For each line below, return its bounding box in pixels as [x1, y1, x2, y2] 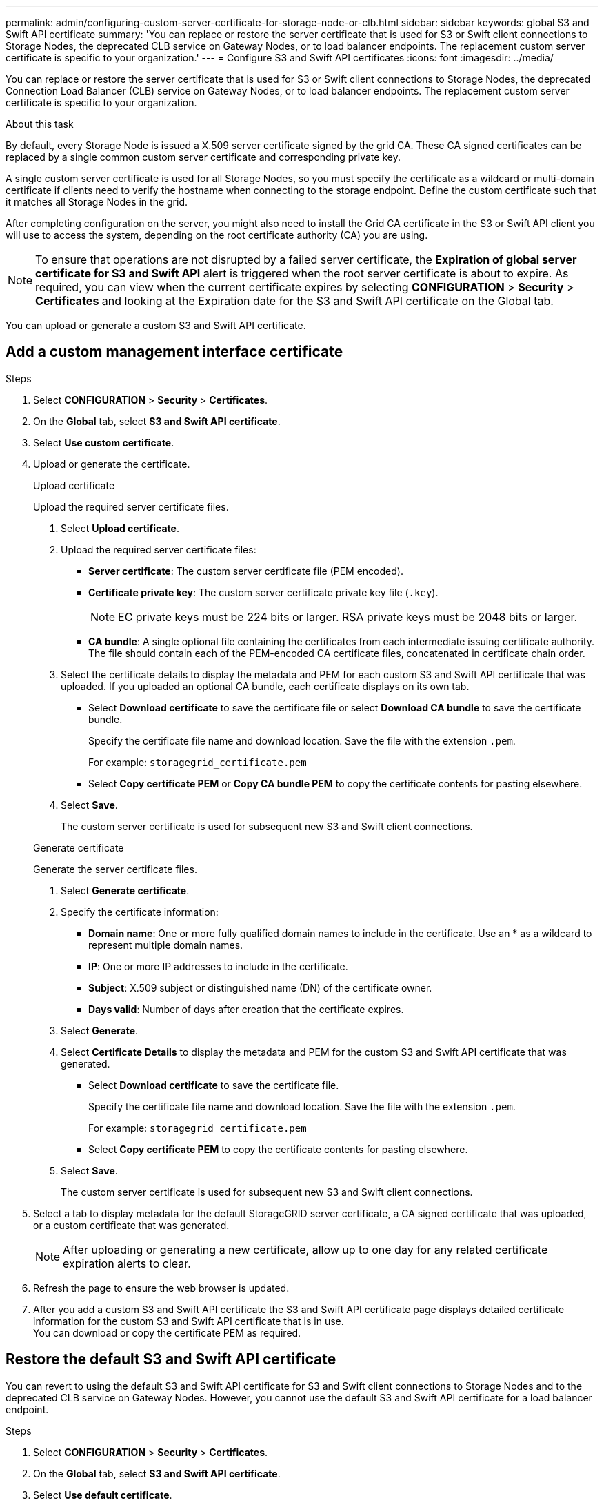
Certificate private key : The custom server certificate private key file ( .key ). [88, 586, 439, 598]
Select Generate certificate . [61, 884, 190, 896]
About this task [6, 118, 74, 130]
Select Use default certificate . [33, 1488, 172, 1501]
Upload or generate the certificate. [33, 458, 190, 470]
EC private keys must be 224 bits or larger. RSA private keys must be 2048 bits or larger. [118, 609, 578, 624]
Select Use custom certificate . [33, 436, 174, 449]
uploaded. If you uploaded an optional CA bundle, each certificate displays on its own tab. [61, 680, 470, 692]
